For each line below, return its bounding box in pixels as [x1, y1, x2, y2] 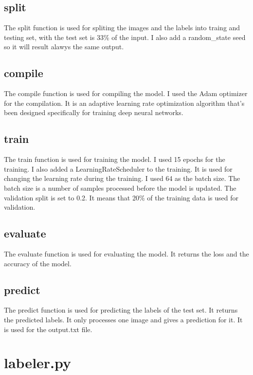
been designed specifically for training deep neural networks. [4, 107, 183, 118]
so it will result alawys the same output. [4, 41, 124, 52]
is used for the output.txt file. [4, 324, 92, 334]
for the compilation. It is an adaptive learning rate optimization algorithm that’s [4, 98, 245, 108]
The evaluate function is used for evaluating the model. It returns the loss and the [4, 248, 249, 258]
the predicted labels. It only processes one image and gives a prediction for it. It [4, 314, 243, 324]
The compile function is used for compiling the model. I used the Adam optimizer [4, 88, 248, 99]
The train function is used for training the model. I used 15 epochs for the [4, 154, 225, 164]
